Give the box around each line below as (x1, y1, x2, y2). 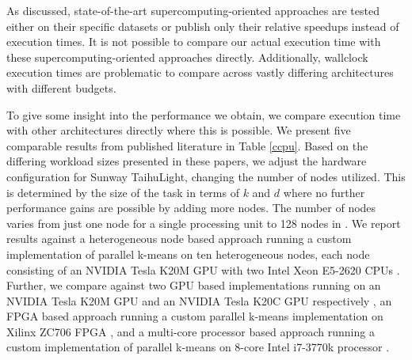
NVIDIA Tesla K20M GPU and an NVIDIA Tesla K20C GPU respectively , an (6, 292, 392, 309)
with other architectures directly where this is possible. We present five (6, 122, 351, 138)
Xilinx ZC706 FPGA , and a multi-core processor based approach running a (6, 323, 375, 339)
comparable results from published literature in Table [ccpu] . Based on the (6, 137, 368, 153)
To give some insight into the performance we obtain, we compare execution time (6, 106, 401, 123)
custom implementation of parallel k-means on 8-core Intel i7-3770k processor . (6, 339, 390, 355)
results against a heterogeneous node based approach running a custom (6, 230, 352, 247)
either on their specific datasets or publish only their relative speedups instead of (6, 17, 399, 34)
